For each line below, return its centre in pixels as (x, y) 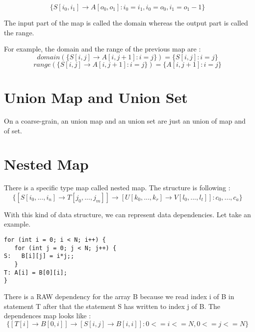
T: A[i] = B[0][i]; (36, 272)
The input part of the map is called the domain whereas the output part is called (126, 23)
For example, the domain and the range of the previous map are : (102, 49)
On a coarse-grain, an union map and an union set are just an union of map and (125, 120)
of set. (13, 130)
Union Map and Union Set (96, 97)
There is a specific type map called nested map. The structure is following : (117, 188)
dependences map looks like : (48, 316)
